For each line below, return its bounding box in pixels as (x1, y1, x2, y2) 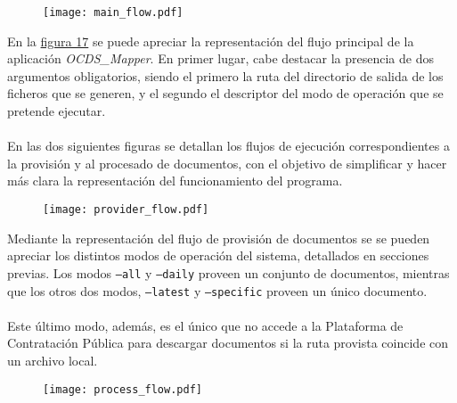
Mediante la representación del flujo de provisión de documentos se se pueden (7, 228, 430, 247)
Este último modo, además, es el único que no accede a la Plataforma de (7, 316, 404, 334)
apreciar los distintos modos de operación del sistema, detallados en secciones (7, 246, 429, 265)
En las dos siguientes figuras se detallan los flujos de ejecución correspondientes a (7, 136, 450, 155)
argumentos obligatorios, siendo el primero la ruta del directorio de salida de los (7, 66, 444, 85)
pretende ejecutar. (7, 102, 106, 120)
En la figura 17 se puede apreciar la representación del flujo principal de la (7, 31, 414, 50)
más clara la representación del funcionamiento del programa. (7, 171, 343, 190)
